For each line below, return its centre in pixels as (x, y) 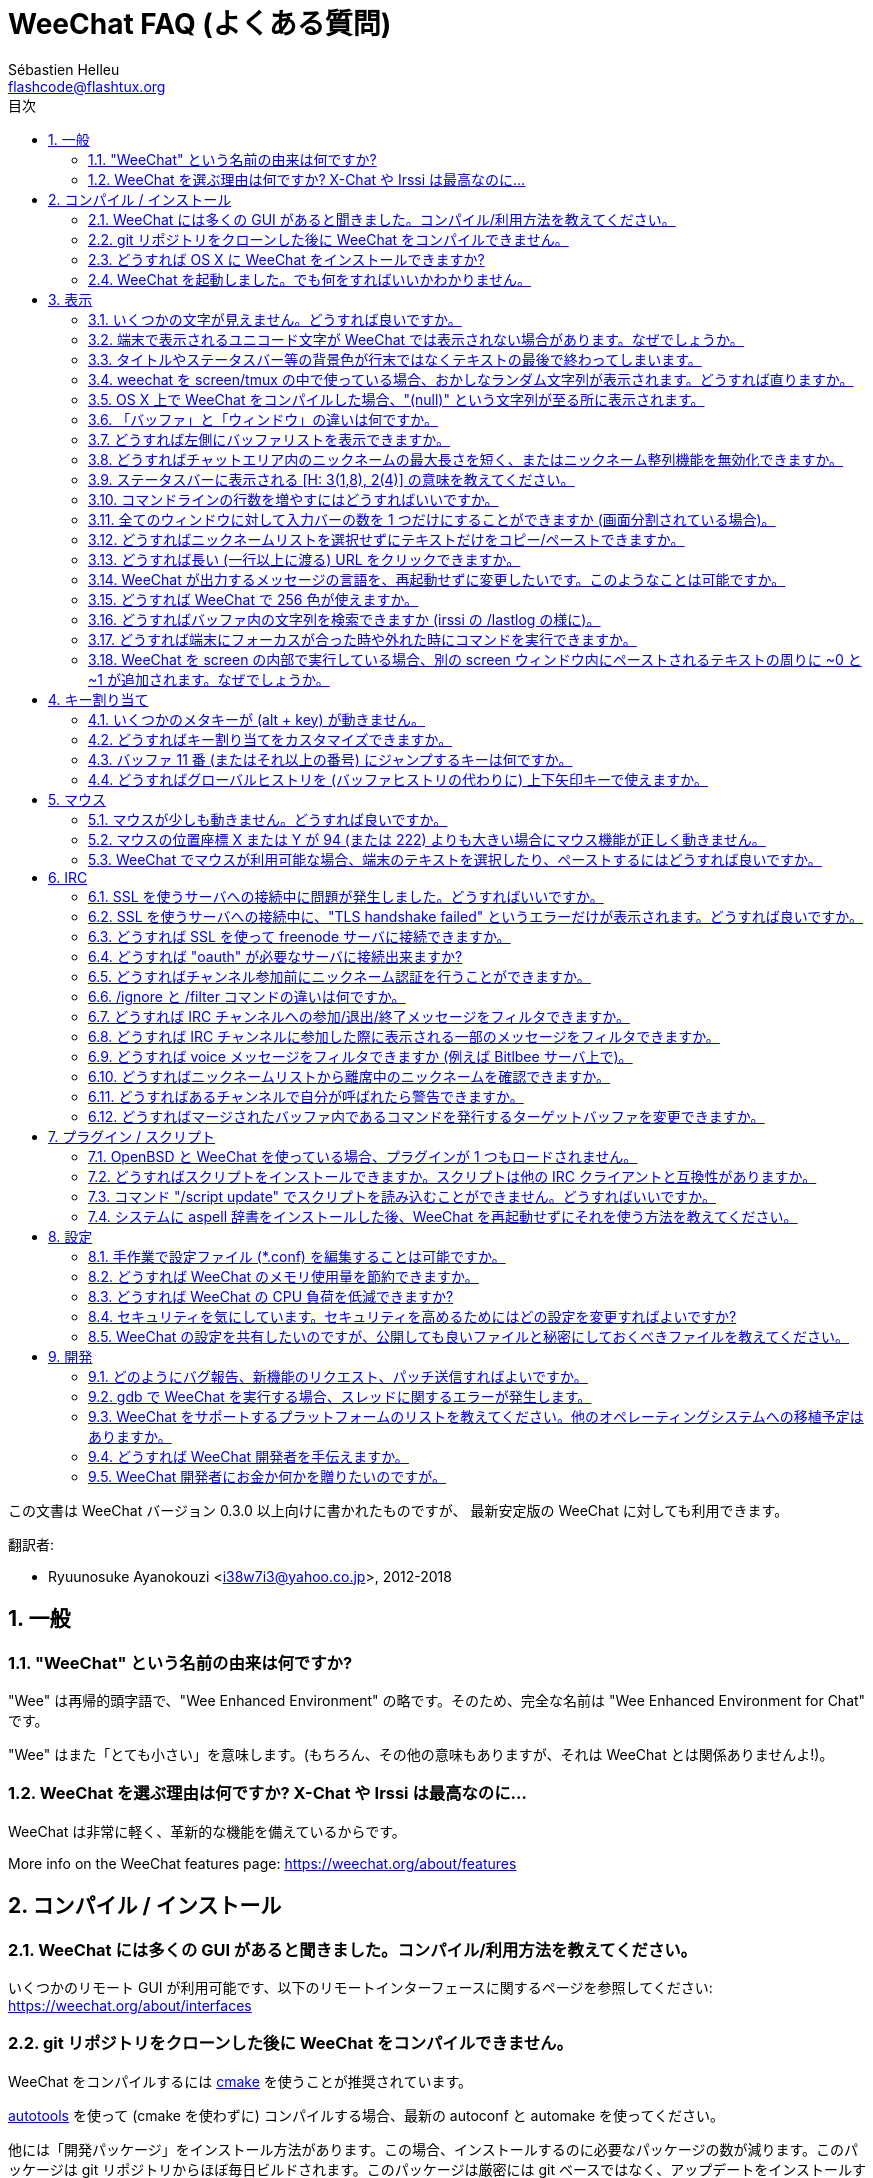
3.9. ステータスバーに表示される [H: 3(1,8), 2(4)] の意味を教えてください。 (331, 479)
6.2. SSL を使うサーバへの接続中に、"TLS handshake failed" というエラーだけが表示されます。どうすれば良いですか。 (476, 916)
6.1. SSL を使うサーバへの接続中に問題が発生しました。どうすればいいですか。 (346, 896)
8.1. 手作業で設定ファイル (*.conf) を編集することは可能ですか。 (297, 1256)
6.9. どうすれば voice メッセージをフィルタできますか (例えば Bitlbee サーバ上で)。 (360, 1056)
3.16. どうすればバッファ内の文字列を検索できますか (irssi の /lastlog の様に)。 (344, 619)
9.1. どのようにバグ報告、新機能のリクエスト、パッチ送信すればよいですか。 (338, 1376)
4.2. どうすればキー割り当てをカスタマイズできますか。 (270, 739)
